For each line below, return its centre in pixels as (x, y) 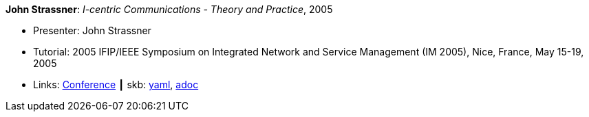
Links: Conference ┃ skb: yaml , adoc (116, 84)
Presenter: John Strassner (92, 30)
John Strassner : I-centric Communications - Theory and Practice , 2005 (169, 9)
